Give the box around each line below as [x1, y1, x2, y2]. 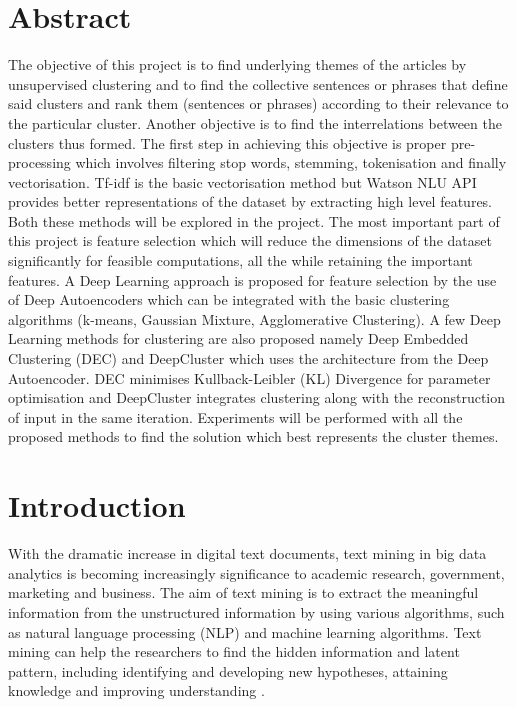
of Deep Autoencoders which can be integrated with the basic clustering [8, 289, 450, 310]
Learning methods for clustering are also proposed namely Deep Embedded [8, 328, 469, 349]
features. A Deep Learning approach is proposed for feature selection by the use [8, 269, 497, 290]
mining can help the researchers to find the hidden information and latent [8, 641, 460, 662]
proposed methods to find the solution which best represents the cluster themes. [8, 426, 499, 447]
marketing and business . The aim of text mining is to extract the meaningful [8, 582, 479, 603]
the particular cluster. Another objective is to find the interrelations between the [8, 112, 502, 133]
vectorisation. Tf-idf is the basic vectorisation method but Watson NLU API [8, 171, 477, 192]
